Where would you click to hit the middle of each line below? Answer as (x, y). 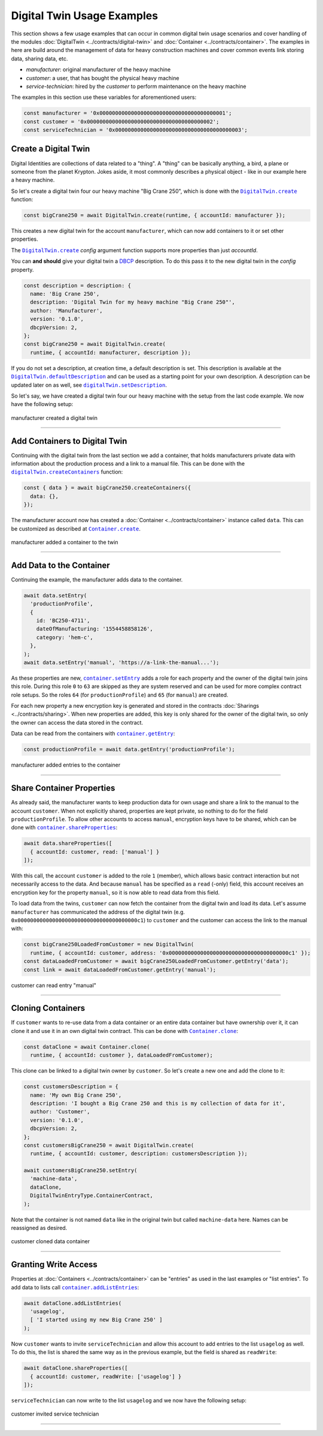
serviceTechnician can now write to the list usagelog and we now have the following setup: (129, 1400)
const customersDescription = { (71, 1087)
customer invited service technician (55, 1414)
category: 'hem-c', (65, 637)
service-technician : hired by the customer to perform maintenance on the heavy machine (136, 86)
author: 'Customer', (60, 1112)
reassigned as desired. (39, 1228)
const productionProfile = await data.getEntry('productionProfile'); (129, 749)
